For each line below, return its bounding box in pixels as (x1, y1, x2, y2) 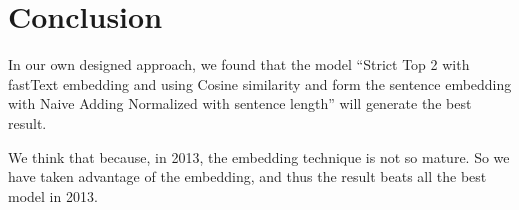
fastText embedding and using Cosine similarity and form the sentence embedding (8, 73, 512, 94)
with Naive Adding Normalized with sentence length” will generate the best (8, 93, 472, 114)
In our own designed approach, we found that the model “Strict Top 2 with (8, 54, 470, 75)
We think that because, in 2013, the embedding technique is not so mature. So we (8, 146, 510, 167)
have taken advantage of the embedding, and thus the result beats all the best (8, 166, 487, 187)
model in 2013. (8, 185, 98, 206)
